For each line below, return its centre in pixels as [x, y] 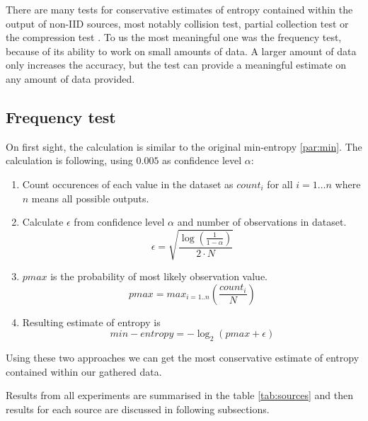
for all [280, 184]
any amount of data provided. [70, 78]
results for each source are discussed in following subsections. [138, 409]
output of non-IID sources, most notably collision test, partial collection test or [177, 23]
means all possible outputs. [90, 198]
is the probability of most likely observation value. [159, 276]
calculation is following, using [69, 160]
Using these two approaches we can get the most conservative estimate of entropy [183, 358]
